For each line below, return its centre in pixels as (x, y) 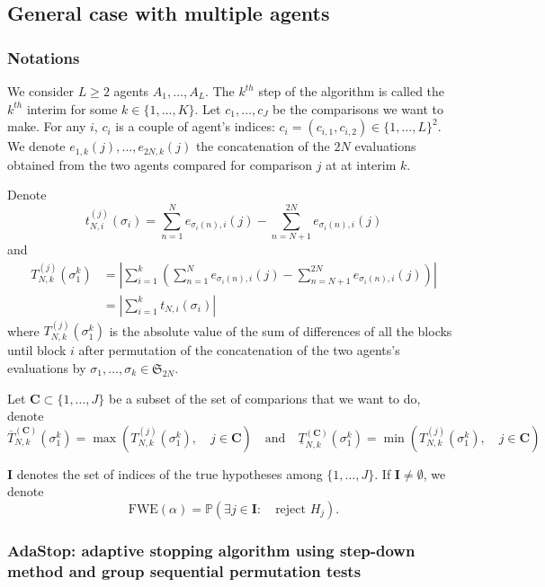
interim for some (72, 108)
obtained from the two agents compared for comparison (160, 164)
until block (37, 350)
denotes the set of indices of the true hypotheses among (170, 473)
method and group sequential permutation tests (184, 570)
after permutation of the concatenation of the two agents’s (239, 350)
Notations (44, 57)
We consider (41, 91)
